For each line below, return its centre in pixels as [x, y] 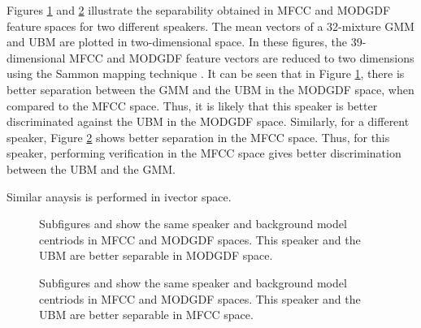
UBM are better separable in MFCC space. [146, 315]
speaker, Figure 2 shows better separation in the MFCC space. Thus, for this [198, 137]
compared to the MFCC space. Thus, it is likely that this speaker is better [192, 105]
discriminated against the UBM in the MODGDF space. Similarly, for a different [208, 121]
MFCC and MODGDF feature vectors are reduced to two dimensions [242, 57]
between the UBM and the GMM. [91, 168]
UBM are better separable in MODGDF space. [156, 255]
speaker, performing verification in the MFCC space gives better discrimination [204, 153]
